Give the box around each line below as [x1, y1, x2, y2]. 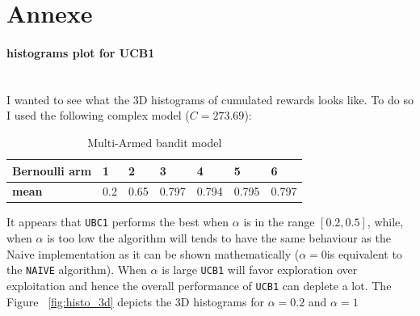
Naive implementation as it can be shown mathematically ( [6, 245, 300, 262]
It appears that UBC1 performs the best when [6, 213, 229, 230]
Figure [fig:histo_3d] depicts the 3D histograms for [6, 293, 264, 310]
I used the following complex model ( [6, 107, 190, 124]
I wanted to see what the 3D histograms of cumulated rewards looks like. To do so [6, 91, 414, 107]
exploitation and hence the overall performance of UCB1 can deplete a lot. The [6, 276, 392, 293]
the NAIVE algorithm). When [6, 261, 147, 278]
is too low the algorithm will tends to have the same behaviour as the [47, 230, 391, 246]
